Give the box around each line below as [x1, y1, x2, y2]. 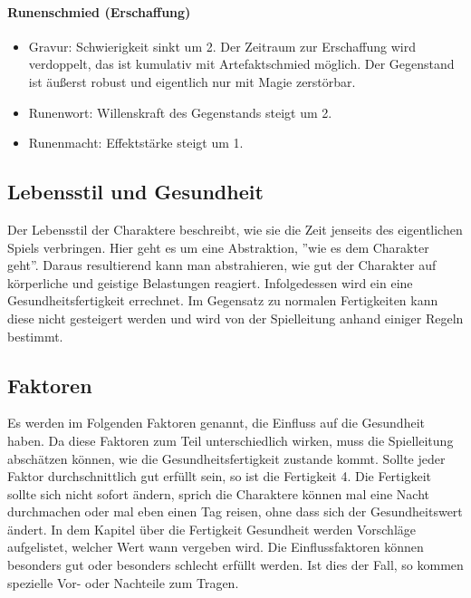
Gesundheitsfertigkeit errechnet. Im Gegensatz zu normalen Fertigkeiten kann [7, 291, 438, 310]
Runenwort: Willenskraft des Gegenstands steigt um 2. [28, 102, 332, 121]
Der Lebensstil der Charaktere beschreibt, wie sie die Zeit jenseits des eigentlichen [7, 219, 463, 238]
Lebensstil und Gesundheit [7, 178, 264, 206]
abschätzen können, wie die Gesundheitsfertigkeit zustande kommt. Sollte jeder [7, 448, 446, 468]
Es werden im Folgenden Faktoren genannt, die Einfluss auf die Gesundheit [7, 413, 425, 432]
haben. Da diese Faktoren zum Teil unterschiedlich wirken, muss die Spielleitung [7, 430, 454, 449]
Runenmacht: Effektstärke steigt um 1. [28, 133, 244, 152]
